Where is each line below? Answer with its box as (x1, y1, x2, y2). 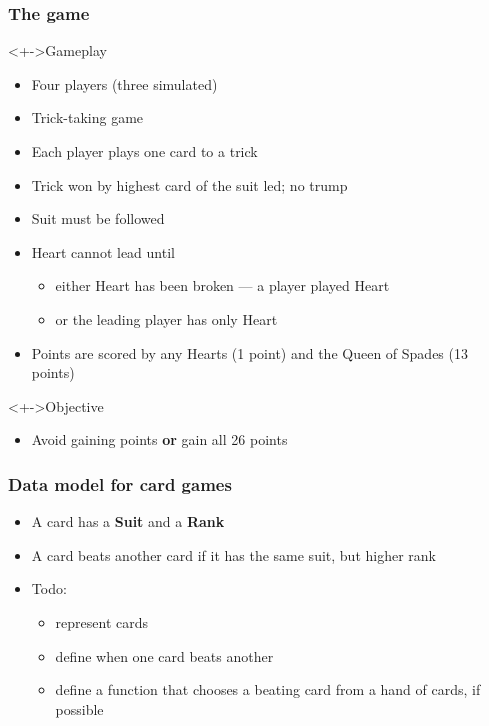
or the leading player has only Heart (55, 308, 278, 329)
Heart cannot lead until (31, 241, 175, 262)
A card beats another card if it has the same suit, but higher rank (31, 544, 436, 565)
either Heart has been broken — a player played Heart (55, 275, 390, 296)
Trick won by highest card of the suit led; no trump (31, 174, 348, 195)
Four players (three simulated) (31, 73, 218, 94)
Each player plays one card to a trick (31, 141, 258, 161)
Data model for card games (8, 471, 232, 496)
